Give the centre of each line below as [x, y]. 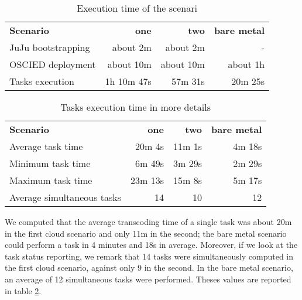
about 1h [246, 64]
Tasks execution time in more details [135, 107]
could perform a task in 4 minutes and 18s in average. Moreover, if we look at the [151, 245]
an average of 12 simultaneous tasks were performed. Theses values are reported [148, 279]
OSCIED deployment [53, 64]
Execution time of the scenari [137, 8]
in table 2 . [23, 290]
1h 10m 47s [128, 81]
